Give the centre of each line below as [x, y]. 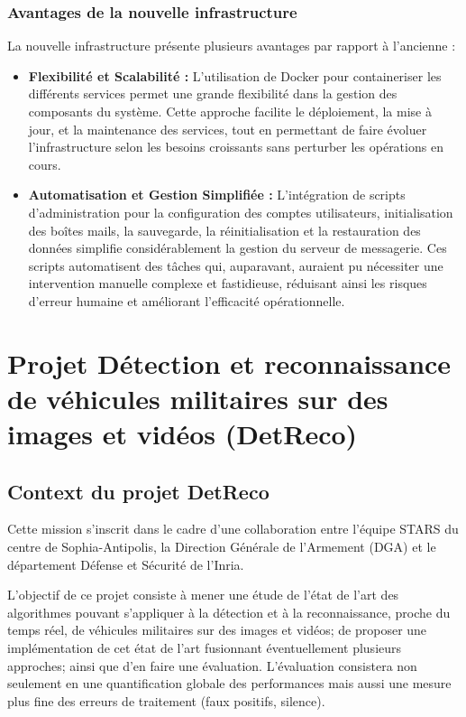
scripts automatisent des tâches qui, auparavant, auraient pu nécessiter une [236, 265]
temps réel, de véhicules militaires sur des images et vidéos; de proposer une [217, 630]
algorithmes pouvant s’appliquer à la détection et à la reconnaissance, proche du [229, 612]
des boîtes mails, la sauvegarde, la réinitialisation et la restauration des [224, 230]
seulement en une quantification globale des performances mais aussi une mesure [229, 683]
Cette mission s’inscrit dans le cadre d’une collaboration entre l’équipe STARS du [233, 529]
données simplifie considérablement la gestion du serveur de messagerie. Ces [238, 248]
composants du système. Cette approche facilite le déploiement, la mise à [230, 111]
